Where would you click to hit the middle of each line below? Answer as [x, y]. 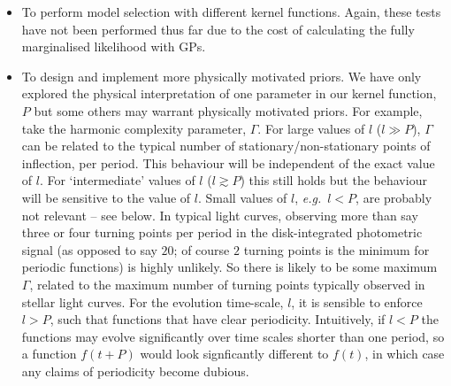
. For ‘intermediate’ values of [117, 180]
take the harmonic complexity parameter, [134, 128]
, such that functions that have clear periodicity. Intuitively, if [218, 319]
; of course [202, 249]
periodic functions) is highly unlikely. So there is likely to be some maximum [229, 267]
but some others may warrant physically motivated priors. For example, [228, 110]
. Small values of [242, 197]
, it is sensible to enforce [357, 301]
